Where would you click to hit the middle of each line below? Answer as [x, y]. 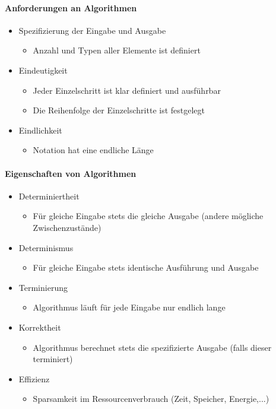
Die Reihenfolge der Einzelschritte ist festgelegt [119, 110]
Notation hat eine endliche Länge [93, 150]
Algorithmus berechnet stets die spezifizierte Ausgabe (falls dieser [152, 347]
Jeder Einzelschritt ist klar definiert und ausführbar [127, 90]
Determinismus [46, 247]
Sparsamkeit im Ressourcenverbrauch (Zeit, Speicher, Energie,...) [151, 399]
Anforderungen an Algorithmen [71, 7]
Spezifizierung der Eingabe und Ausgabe [92, 30]
